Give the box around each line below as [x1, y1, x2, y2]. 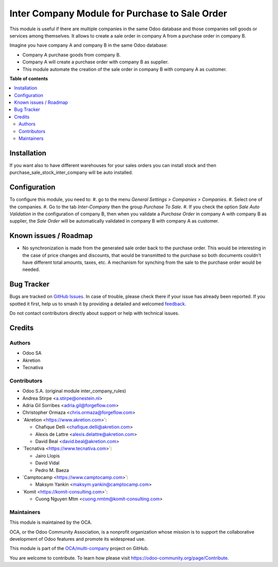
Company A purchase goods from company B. [22, 51, 121, 58]
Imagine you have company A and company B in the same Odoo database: [9, 42, 168, 48]
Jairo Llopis [35, 452, 60, 459]
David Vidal [35, 460, 60, 466]
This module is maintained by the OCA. [9, 519, 92, 525]
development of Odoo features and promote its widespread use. [9, 536, 146, 542]
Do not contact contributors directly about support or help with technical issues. [9, 310, 180, 316]
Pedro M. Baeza [35, 467, 69, 473]
